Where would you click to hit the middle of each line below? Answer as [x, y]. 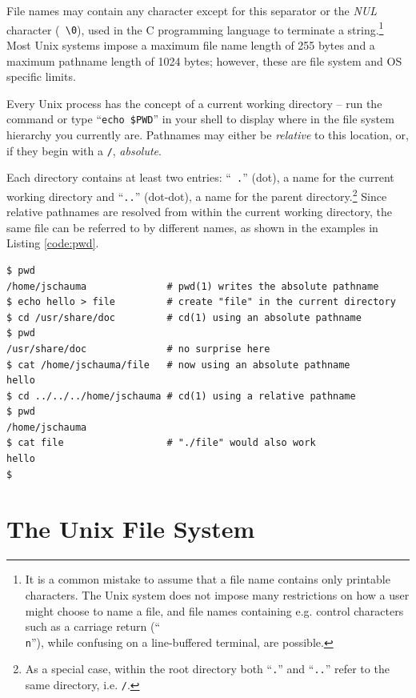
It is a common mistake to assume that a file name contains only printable [208, 579]
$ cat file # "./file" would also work [161, 443]
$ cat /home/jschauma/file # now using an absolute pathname [178, 365]
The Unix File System [131, 529]
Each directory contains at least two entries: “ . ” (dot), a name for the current [200, 177]
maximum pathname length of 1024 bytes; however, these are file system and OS [204, 60]
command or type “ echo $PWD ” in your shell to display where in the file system [200, 119]
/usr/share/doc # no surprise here [138, 349]
